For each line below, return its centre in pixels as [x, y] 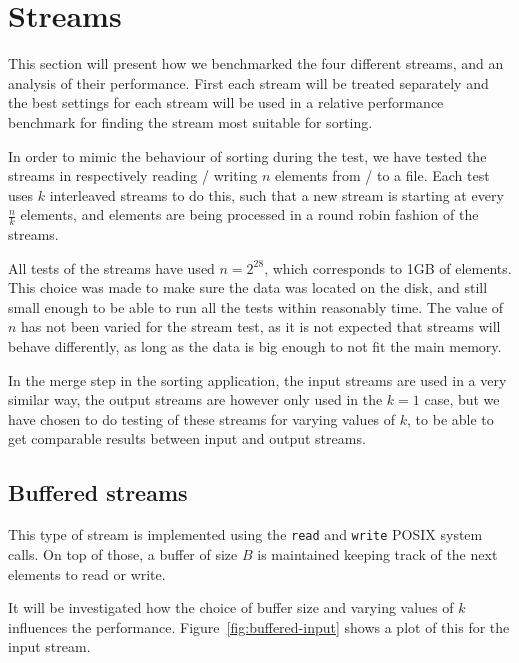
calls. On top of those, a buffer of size [123, 553]
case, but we [462, 399]
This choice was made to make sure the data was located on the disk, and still [248, 287]
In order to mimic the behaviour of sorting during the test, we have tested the [247, 155]
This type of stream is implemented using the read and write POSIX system [245, 534]
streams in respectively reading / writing [133, 175]
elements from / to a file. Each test [382, 175]
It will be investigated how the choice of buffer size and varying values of [231, 607]
